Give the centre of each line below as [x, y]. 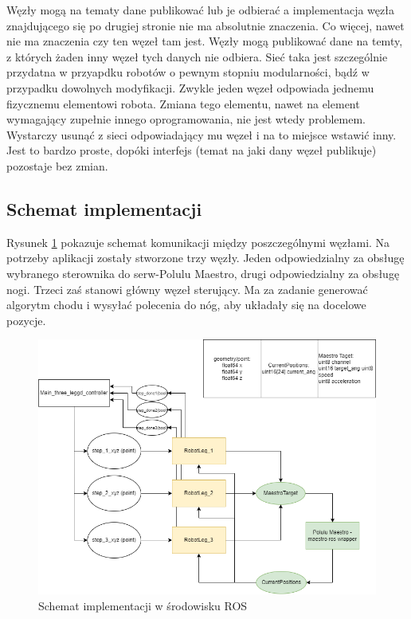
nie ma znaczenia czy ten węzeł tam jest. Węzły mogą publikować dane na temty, [205, 41]
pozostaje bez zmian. [57, 165]
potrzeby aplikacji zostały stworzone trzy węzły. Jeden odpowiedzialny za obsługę [205, 258]
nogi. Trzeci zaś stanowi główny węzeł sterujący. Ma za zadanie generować [187, 289]
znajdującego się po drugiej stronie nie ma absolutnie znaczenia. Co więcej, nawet [205, 25]
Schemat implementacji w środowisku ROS [143, 605]
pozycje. [26, 320]
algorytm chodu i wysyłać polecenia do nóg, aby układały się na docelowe [186, 305]
